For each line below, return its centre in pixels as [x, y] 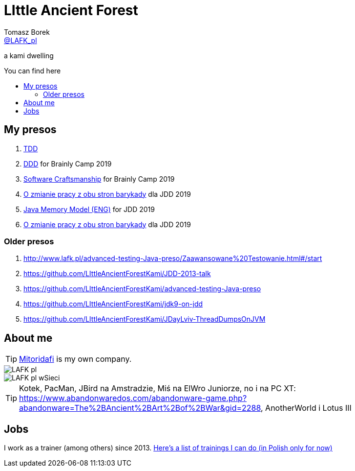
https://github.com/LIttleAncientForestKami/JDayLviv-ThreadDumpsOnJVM [145, 319]
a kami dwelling [29, 55]
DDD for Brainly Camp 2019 [68, 164]
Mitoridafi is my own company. [75, 359]
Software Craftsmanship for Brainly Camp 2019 [99, 179]
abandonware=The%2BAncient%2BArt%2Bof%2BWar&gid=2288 [140, 408]
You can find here [32, 71]
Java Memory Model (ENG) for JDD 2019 [89, 209]
